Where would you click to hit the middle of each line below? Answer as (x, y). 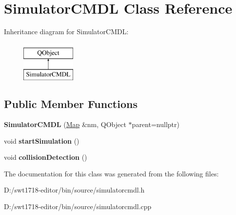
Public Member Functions (71, 104)
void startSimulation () (42, 140)
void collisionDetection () (46, 157)
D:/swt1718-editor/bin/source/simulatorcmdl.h (74, 190)
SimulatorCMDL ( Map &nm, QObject (65, 124)
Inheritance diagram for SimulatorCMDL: (66, 32)
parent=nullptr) (156, 124)
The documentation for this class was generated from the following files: (111, 173)
